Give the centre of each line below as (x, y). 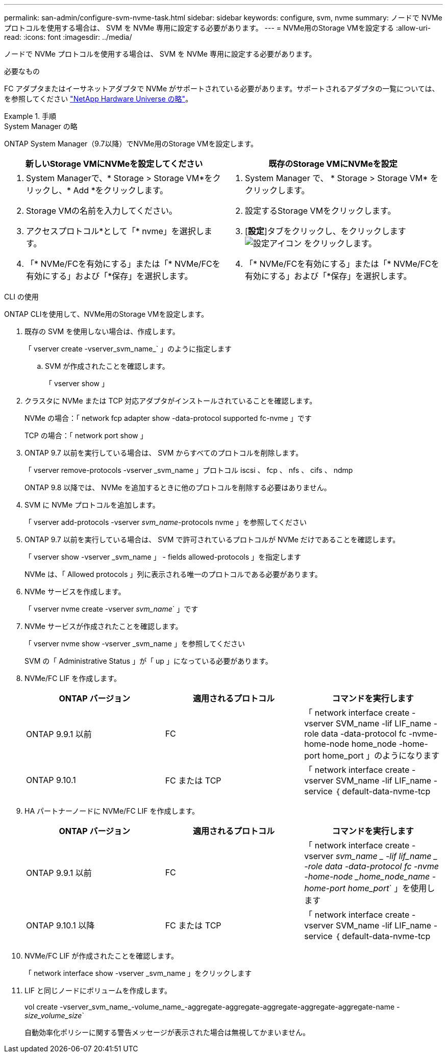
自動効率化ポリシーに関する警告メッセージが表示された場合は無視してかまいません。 (167, 1032)
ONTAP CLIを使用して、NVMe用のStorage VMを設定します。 (106, 314)
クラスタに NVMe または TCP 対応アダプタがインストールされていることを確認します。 (171, 401)
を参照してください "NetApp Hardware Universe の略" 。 (98, 99)
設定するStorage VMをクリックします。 (320, 211)
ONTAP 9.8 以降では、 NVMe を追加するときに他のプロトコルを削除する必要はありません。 (178, 487)
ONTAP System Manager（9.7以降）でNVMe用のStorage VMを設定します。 (131, 144)
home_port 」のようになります (381, 756)
